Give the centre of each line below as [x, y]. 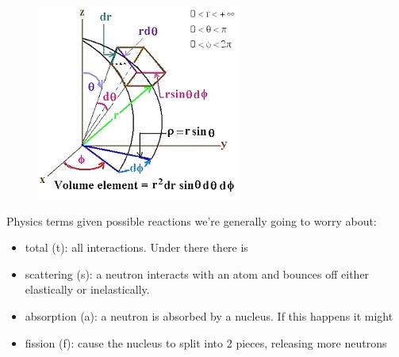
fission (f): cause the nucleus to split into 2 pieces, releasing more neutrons [206, 342]
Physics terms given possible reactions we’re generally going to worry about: [192, 220]
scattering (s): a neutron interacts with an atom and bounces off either [197, 273]
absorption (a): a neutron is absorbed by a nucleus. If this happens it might [209, 315]
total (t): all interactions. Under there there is [136, 247]
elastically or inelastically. [87, 289]
